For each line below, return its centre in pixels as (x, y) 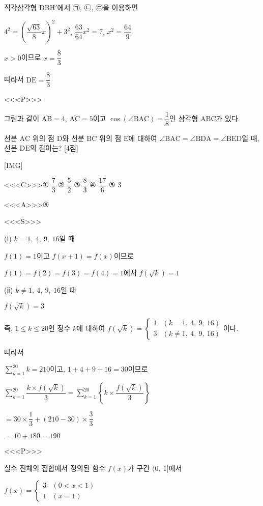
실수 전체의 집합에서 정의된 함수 (55, 468)
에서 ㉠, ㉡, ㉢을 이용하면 (98, 7)
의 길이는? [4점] (54, 148)
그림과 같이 (22, 118)
